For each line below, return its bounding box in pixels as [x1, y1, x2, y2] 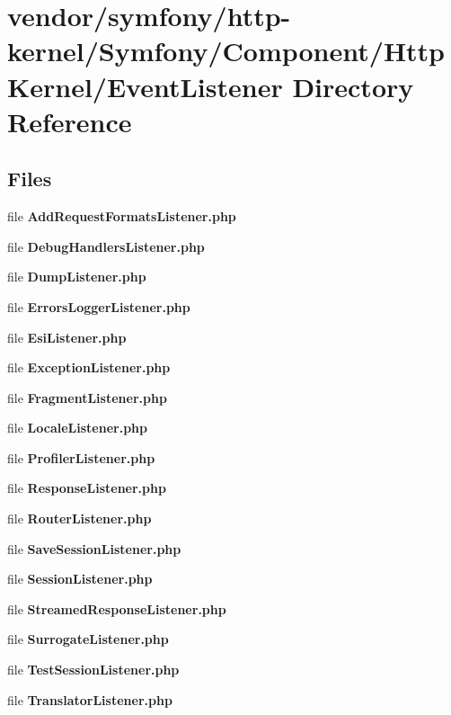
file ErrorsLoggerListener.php [7, 297, 190, 316]
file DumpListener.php [7, 267, 146, 286]
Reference [7, 103, 132, 139]
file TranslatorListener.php [7, 690, 172, 709]
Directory [292, 67, 414, 104]
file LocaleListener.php [7, 418, 147, 437]
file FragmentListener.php [7, 388, 167, 407]
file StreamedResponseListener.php [7, 599, 226, 618]
